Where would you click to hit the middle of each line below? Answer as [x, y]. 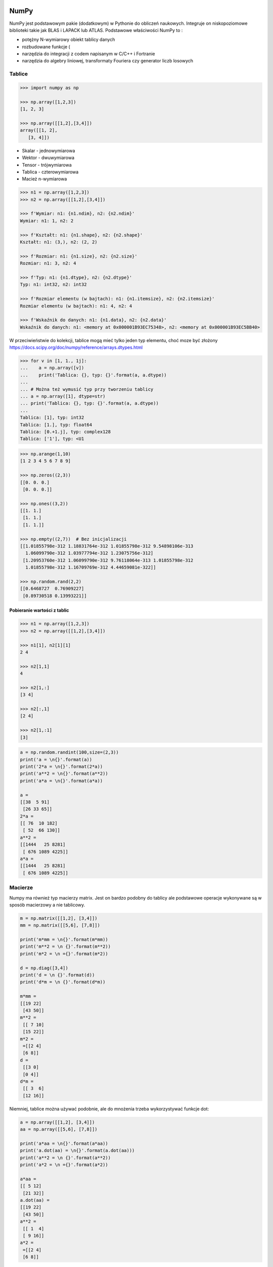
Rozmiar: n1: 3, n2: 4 [48, 263]
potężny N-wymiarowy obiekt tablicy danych [69, 40]
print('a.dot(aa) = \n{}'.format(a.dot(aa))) [77, 1151]
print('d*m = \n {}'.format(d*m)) [63, 982]
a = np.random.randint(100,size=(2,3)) [69, 752]
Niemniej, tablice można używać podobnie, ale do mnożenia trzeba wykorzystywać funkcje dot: [109, 1109]
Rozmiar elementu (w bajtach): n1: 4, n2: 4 [76, 306]
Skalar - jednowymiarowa [49, 151]
